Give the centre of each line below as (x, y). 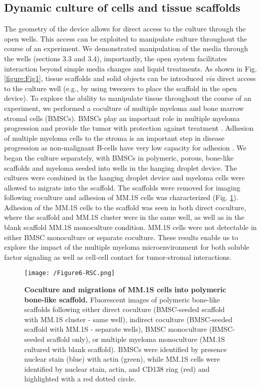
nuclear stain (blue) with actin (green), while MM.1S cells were (122, 359)
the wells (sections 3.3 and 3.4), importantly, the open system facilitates (116, 58)
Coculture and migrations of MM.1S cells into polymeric (125, 289)
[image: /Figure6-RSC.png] (70, 273)
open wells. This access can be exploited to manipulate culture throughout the (126, 38)
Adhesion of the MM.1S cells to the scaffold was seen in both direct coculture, (125, 207)
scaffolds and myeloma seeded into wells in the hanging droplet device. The (121, 167)
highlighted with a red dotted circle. (80, 379)
